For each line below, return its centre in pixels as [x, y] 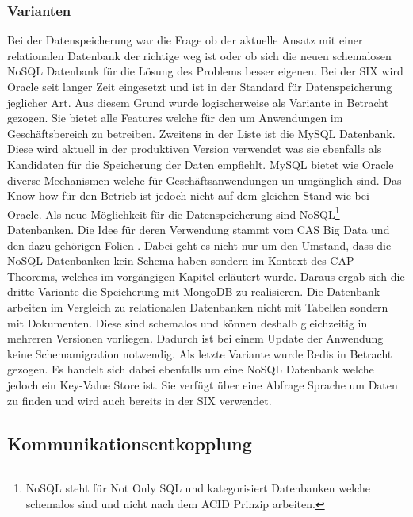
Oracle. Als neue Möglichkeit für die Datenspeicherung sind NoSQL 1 [174, 213]
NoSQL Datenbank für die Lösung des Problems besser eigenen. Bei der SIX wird [205, 71]
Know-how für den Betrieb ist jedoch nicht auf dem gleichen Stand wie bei [188, 195]
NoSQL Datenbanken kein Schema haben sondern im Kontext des [167, 260]
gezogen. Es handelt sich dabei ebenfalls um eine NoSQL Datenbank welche [191, 369]
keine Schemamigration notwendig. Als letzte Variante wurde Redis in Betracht [200, 353]
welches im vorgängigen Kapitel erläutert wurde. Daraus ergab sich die [233, 276]
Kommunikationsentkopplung [130, 443]
